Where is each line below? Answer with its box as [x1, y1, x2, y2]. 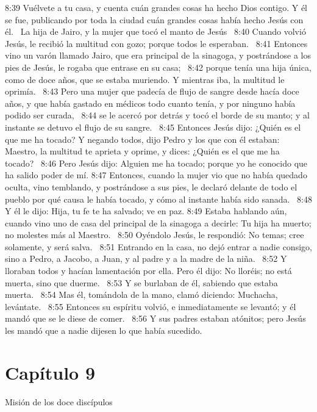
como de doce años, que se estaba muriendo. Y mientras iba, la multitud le [5, 73, 285, 85]
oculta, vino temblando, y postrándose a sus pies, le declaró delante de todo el [5, 180, 297, 193]
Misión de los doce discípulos [5, 395, 113, 408]
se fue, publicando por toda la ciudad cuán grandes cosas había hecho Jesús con [5, 13, 304, 26]
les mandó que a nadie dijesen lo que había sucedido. [5, 324, 202, 337]
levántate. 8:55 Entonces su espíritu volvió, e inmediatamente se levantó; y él [5, 300, 296, 313]
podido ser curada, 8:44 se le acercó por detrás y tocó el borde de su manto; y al [5, 109, 310, 121]
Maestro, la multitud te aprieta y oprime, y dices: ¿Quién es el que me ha [5, 145, 280, 157]
